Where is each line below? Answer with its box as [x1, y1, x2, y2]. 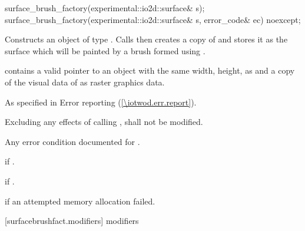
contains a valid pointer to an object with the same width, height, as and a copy [5, 64, 295, 77]
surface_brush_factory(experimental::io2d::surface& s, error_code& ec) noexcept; [5, 13, 301, 25]
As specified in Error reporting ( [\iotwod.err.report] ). [5, 95, 197, 108]
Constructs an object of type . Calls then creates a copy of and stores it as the [5, 33, 288, 45]
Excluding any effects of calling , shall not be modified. [5, 115, 203, 128]
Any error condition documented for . [5, 135, 140, 147]
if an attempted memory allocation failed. [5, 194, 155, 207]
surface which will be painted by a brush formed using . [5, 44, 205, 57]
